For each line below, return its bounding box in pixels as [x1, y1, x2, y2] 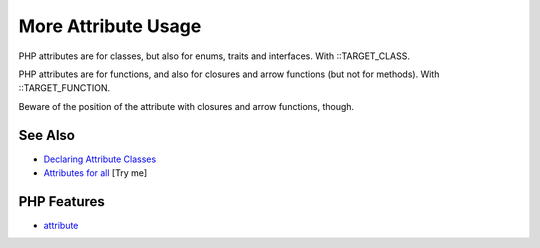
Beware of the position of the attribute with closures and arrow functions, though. [18, 100, 355, 112]
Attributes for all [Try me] [43, 167, 148, 179]
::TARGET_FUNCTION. [18, 82, 111, 94]
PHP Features [18, 193, 105, 210]
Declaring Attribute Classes [43, 153, 157, 165]
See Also [18, 126, 75, 144]
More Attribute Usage [18, 15, 202, 37]
